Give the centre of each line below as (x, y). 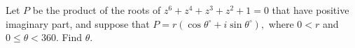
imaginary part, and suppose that (78, 23)
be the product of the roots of (97, 10)
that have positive (311, 10)
